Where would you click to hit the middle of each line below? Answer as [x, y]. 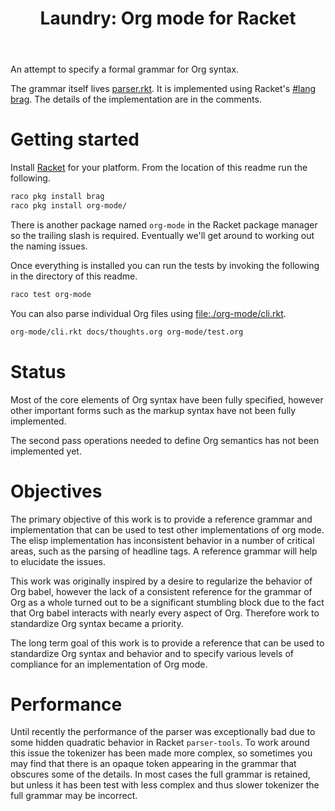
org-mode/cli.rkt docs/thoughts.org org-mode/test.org [127, 332]
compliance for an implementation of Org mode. [109, 664]
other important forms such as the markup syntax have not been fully [153, 410]
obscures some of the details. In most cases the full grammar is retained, [160, 774]
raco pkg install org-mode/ [69, 206]
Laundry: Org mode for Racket [168, 18]
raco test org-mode [51, 294]
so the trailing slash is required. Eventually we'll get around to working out [162, 235]
